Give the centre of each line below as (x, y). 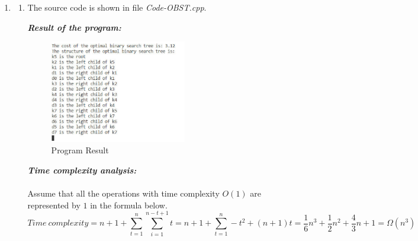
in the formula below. (129, 205)
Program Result (80, 150)
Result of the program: (74, 27)
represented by (54, 205)
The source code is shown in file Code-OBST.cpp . (117, 7)
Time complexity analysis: (82, 170)
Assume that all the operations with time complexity (123, 193)
